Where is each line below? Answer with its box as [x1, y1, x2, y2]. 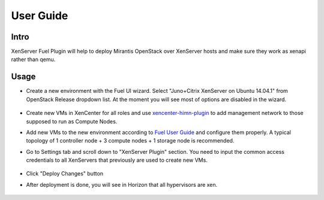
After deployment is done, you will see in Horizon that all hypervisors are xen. [26, 181, 218, 188]
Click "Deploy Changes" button [26, 170, 104, 177]
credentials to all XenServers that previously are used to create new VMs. [26, 156, 208, 164]
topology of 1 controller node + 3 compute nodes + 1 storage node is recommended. [26, 137, 235, 144]
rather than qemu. [11, 56, 56, 63]
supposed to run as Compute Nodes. [26, 117, 118, 125]
